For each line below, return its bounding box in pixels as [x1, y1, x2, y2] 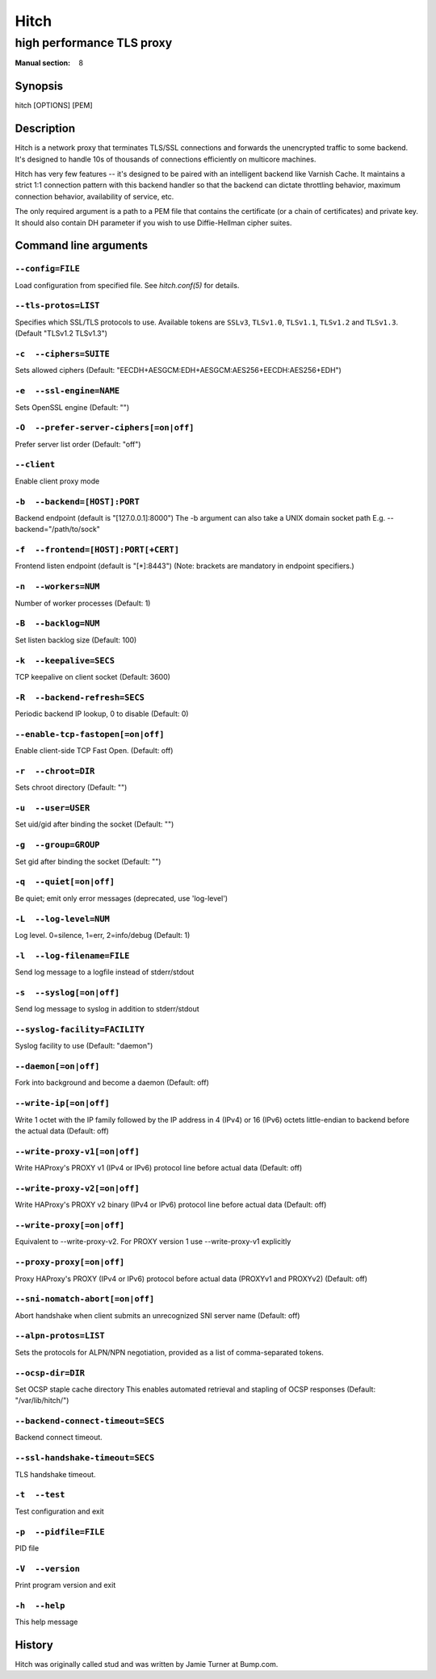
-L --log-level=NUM [15, 913, 111, 924]
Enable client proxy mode [15, 476, 100, 486]
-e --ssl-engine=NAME [15, 386, 120, 396]
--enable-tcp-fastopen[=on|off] [15, 729, 165, 739]
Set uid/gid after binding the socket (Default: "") [15, 819, 174, 829]
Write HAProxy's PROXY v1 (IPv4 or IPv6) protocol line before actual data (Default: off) [15, 1163, 303, 1173]
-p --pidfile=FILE [15, 1526, 105, 1537]
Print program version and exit [15, 1581, 116, 1590]
